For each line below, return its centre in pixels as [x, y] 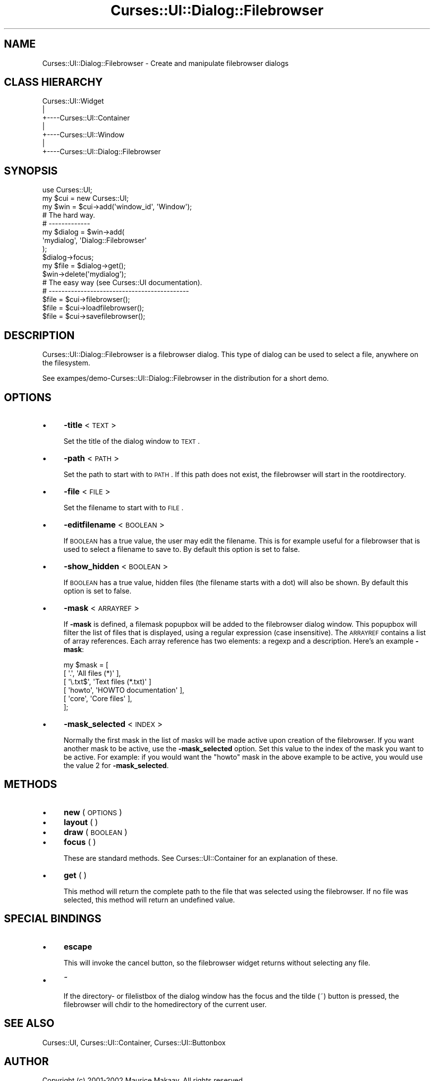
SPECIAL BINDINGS [53, 919]
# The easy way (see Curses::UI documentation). [122, 283]
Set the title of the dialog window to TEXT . [132, 441]
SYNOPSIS [31, 171]
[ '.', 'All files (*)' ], [92, 673]
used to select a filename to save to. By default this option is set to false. [182, 549]
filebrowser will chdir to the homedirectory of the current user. [165, 1004]
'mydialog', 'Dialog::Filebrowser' [94, 240]
